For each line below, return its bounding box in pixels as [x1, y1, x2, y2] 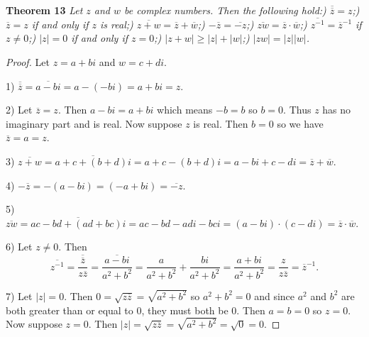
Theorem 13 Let [6, 3, 83, 17]
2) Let [6, 102, 33, 117]
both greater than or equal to [6, 302, 133, 317]
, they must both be [141, 302, 228, 317]
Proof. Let [6, 55, 50, 70]
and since [254, 288, 295, 303]
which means [157, 102, 213, 117]
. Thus [283, 102, 312, 117]
